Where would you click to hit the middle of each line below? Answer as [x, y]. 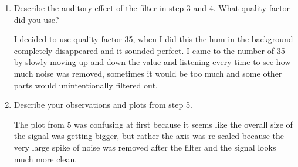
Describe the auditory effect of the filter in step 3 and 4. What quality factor [152, 8]
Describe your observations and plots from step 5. [103, 105]
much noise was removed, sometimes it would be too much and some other [148, 73]
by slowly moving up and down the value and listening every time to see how [152, 62]
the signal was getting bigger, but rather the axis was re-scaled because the [149, 136]
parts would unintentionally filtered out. [86, 85]
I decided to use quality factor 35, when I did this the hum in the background [153, 39]
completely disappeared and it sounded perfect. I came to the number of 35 [149, 50]
